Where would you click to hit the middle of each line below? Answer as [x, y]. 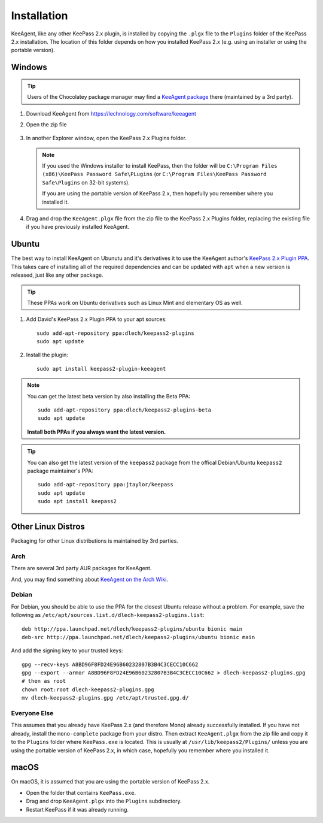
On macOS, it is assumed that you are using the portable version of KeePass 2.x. [110, 782]
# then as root [44, 681]
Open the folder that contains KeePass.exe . [81, 792]
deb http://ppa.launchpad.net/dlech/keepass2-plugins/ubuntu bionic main [132, 629]
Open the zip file [46, 124]
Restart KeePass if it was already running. [77, 809]
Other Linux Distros [48, 526]
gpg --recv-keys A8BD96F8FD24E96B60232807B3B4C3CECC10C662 [110, 664]
